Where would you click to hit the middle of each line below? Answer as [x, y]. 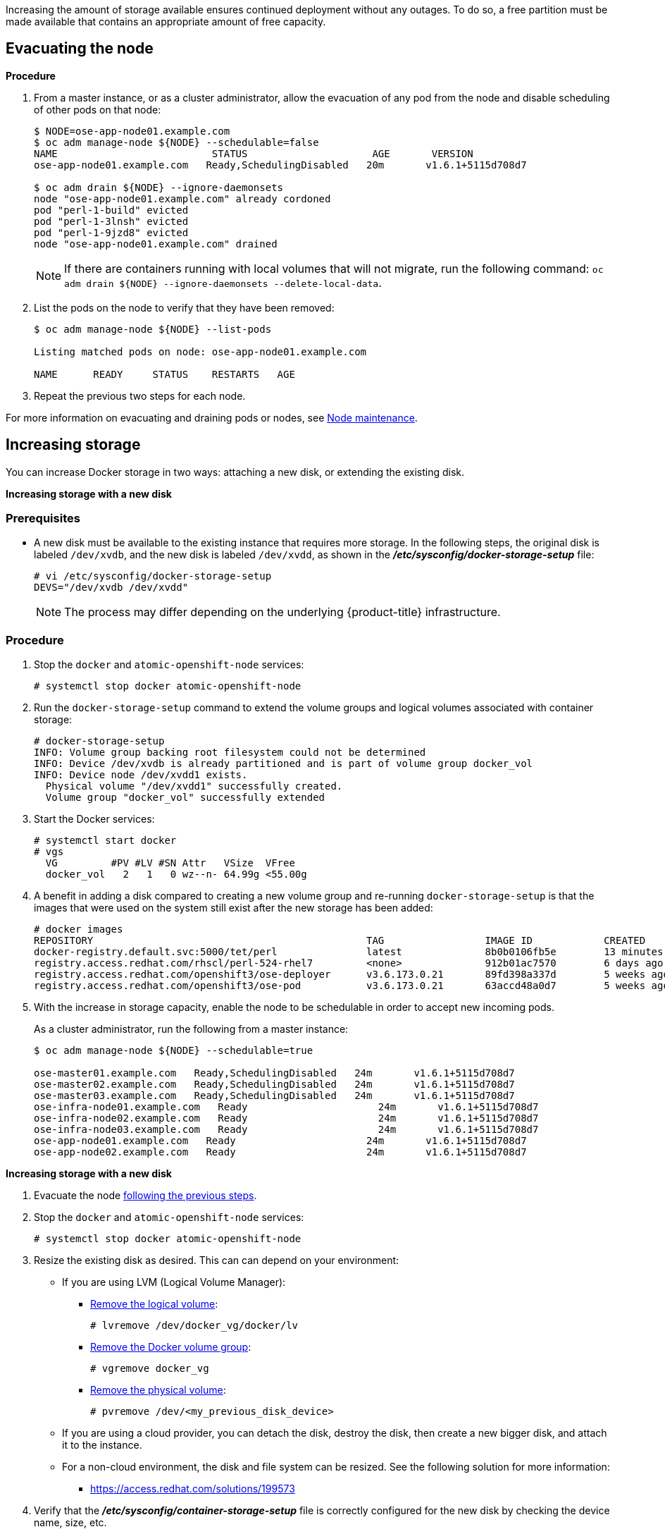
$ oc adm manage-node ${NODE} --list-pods [153, 329]
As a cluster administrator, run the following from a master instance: [191, 1029]
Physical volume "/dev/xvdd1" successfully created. [194, 786]
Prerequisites [43, 519]
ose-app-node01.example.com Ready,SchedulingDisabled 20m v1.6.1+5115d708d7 [280, 165]
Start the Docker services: [94, 819]
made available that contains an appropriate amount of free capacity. [166, 22]
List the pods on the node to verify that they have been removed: [184, 307]
